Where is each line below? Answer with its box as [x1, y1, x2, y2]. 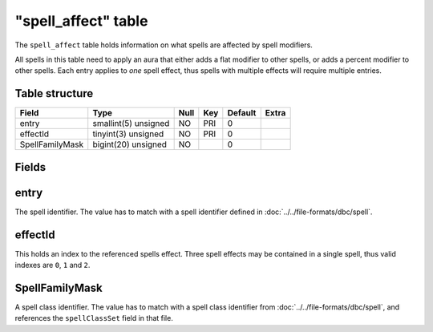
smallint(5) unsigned [92, 118, 170, 129]
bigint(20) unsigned [92, 139, 168, 150]
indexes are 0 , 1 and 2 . [14, 261, 91, 270]
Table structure [14, 87, 94, 100]
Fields [14, 160, 47, 174]
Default [227, 107, 257, 119]
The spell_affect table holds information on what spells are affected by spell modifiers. [14, 40, 313, 50]
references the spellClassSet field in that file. [14, 314, 174, 323]
